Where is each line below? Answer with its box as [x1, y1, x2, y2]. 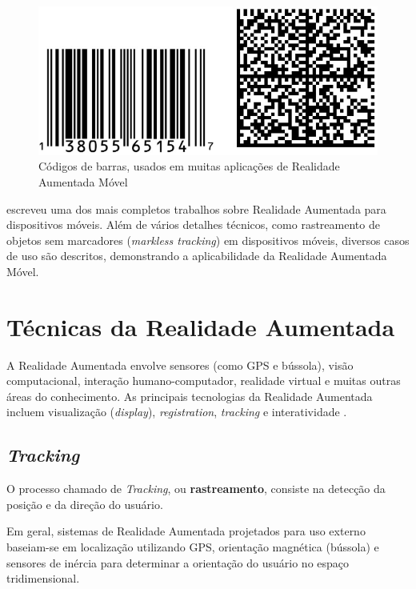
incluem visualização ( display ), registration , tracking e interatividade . [6, 403, 347, 420]
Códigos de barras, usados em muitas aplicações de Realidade [38, 158, 340, 174]
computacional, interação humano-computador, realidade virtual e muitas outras [6, 372, 401, 389]
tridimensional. [6, 570, 80, 587]
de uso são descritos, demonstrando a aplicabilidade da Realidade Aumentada [6, 247, 387, 264]
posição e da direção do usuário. [6, 495, 163, 512]
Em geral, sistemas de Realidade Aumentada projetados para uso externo [6, 523, 366, 539]
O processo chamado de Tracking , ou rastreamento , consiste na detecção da [6, 480, 386, 497]
